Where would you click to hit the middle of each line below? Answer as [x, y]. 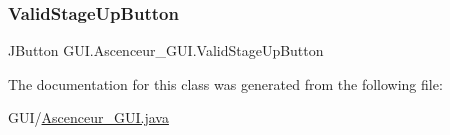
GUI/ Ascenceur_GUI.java [88, 117]
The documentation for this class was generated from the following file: [225, 83]
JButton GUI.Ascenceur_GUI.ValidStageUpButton [166, 50]
